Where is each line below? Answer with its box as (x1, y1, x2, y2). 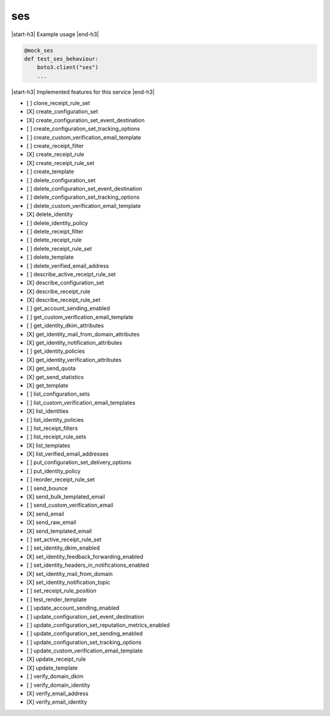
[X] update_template (26, 664, 78, 671)
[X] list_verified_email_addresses (26, 450, 109, 458)
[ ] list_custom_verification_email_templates (26, 399, 136, 406)
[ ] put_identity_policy (26, 467, 81, 474)
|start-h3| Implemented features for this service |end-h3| (11, 88, 155, 95)
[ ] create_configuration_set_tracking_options (26, 125, 141, 133)
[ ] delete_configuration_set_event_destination (26, 185, 142, 192)
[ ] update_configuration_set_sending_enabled (26, 630, 143, 637)
